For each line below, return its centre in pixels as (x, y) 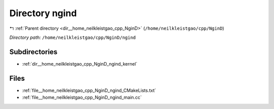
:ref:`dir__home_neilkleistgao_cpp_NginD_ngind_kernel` (80, 64)
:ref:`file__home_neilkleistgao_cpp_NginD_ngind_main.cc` (82, 97)
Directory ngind (43, 13)
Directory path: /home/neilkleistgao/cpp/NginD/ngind (73, 37)
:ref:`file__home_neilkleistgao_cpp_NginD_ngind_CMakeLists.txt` (89, 90)
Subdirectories (33, 52)
